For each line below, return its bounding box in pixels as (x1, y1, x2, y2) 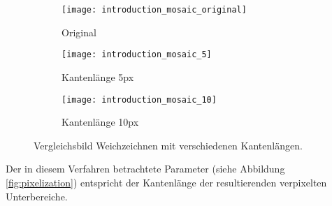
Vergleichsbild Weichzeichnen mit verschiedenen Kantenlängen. (34, 138, 303, 152)
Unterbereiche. (6, 189, 68, 203)
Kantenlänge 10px (62, 115, 139, 129)
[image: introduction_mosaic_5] (62, 50, 212, 60)
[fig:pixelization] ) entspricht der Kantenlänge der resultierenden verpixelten (6, 175, 327, 189)
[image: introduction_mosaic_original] (62, 5, 247, 15)
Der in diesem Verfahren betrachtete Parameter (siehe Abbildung (6, 161, 285, 176)
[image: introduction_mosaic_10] (62, 94, 217, 105)
